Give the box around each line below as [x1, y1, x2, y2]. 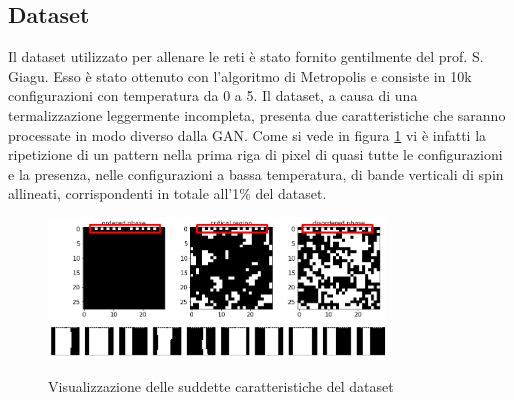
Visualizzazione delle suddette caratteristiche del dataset [48, 375, 394, 396]
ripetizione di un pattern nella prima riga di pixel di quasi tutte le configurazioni [8, 144, 503, 165]
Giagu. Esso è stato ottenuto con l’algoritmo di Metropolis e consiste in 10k [8, 65, 472, 86]
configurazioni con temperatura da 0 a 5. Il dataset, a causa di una [8, 85, 418, 106]
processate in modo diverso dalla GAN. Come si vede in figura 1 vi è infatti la [8, 124, 487, 145]
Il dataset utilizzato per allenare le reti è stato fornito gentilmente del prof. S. [8, 46, 484, 67]
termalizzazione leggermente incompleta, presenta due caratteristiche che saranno [8, 104, 506, 125]
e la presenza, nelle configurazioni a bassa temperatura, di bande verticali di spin [8, 163, 504, 184]
